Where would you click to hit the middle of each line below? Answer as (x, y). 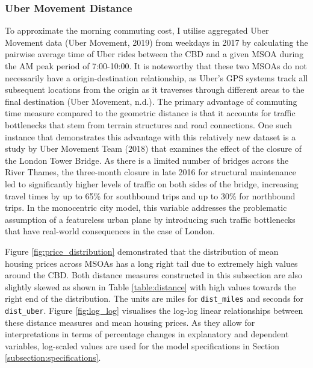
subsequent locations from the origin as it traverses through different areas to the (155, 89)
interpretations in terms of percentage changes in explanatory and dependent (147, 334)
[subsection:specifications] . (53, 357)
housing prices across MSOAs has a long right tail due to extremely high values (151, 263)
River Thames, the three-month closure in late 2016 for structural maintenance (151, 172)
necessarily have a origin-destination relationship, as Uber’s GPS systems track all (156, 77)
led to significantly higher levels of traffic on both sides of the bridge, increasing (152, 183)
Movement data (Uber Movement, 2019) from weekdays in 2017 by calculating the (156, 42)
